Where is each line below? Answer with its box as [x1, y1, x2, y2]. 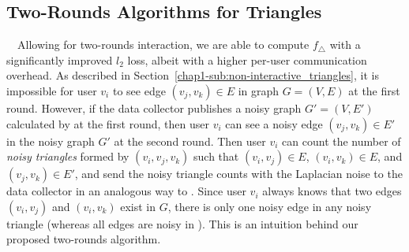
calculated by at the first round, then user [6, 115, 209, 132]
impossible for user [6, 82, 97, 98]
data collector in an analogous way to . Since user [6, 183, 246, 199]
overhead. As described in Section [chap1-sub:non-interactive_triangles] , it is [6, 67, 379, 83]
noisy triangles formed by [6, 148, 129, 165]
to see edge [112, 82, 166, 98]
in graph [238, 82, 280, 98]
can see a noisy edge [225, 115, 323, 132]
